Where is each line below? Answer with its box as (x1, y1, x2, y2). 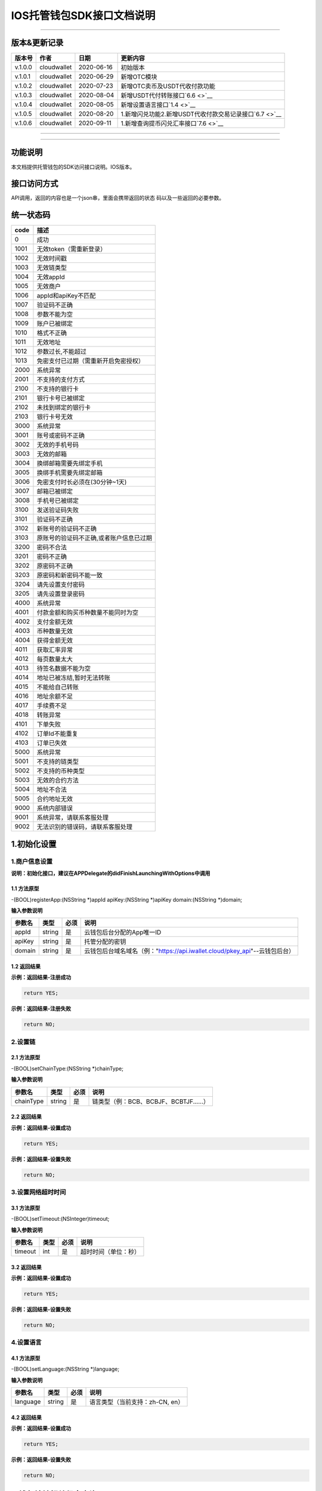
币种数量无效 (36, 627, 73, 635)
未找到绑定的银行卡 (36, 403, 91, 412)
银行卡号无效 (36, 413, 73, 421)
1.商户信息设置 (11, 857, 53, 865)
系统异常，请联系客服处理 (36, 813, 109, 822)
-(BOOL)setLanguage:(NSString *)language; (11, 1366, 119, 1373)
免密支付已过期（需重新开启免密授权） (36, 357, 145, 365)
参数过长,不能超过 (36, 348, 86, 356)
